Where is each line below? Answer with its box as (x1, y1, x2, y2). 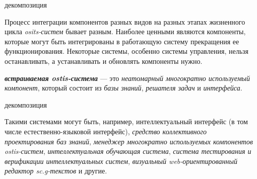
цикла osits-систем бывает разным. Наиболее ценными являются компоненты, (5, 26, 246, 37)
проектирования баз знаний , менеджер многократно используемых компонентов (5, 136, 253, 146)
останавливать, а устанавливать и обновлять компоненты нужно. (5, 55, 203, 66)
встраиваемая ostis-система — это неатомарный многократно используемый (5, 72, 250, 83)
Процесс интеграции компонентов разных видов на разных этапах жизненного (5, 16, 245, 27)
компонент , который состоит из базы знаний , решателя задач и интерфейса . (5, 82, 242, 93)
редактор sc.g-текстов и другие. (5, 165, 107, 176)
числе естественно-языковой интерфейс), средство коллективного (5, 126, 207, 136)
